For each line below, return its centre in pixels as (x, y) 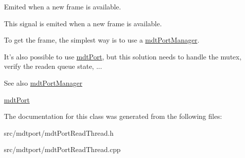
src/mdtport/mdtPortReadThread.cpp (62, 149)
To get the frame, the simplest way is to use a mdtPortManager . (102, 40)
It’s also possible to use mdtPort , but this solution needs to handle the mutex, (123, 56)
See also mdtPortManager (43, 82)
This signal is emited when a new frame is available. (83, 23)
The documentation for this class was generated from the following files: (113, 116)
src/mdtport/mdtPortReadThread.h (59, 132)
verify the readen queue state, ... (53, 66)
